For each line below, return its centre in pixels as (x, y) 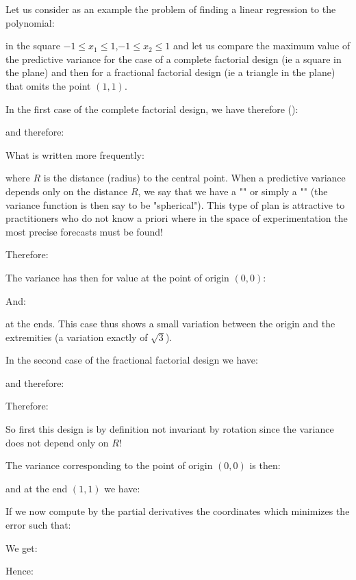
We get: (22, 547)
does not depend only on (57, 442)
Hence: (20, 571)
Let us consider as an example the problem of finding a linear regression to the (171, 9)
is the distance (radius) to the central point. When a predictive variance (194, 178)
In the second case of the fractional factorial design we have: (132, 360)
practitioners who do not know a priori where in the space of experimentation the (177, 218)
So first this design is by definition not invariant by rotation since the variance (170, 429)
